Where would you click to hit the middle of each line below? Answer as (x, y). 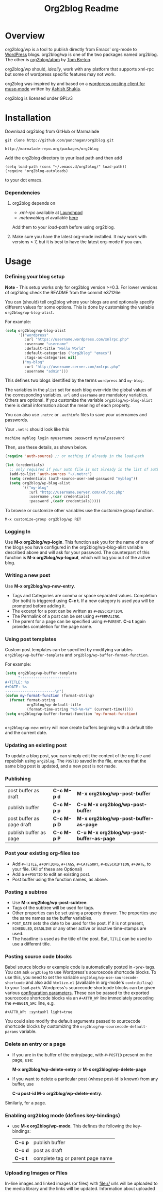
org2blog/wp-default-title (54, 705)
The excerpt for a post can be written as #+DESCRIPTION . (68, 611)
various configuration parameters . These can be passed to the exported (77, 993)
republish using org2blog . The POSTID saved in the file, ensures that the (76, 761)
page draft (19, 825)
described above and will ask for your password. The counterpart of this (77, 552)
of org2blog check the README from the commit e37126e (63, 292)
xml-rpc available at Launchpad (51, 213)
